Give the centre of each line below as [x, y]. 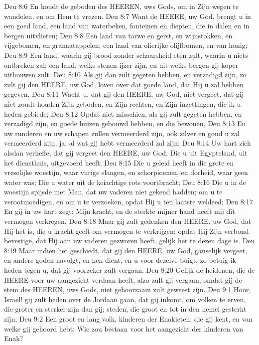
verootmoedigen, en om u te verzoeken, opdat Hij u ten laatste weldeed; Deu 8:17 [129, 201]
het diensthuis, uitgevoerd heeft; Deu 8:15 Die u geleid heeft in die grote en [119, 162]
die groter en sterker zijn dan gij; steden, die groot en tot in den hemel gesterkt [125, 309]
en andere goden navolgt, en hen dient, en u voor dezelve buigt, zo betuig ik [120, 260]
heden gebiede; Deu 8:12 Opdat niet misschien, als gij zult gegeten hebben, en [123, 113]
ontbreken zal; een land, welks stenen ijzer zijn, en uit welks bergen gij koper [121, 65]
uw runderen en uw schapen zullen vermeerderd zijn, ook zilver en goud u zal [122, 133]
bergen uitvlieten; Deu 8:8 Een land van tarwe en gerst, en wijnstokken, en [118, 35]
